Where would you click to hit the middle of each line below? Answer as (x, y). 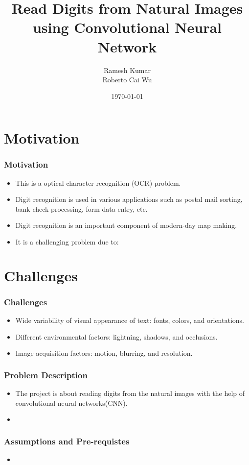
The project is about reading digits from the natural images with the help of (130, 393)
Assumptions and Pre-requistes (67, 441)
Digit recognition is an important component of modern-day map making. (126, 225)
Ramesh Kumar (127, 70)
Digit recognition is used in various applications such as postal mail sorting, (129, 199)
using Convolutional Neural (127, 27)
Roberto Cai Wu (127, 80)
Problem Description (46, 375)
